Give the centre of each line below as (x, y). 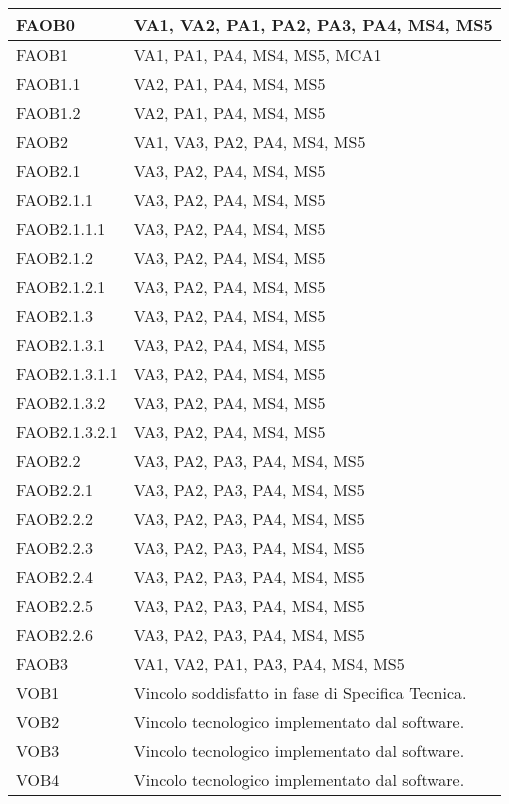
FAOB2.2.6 (54, 634)
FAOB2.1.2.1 (61, 286)
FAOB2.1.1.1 (61, 228)
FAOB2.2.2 (54, 518)
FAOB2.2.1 (54, 489)
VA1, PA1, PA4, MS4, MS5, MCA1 (257, 54)
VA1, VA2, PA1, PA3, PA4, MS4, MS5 (269, 663)
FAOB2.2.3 (54, 547)
